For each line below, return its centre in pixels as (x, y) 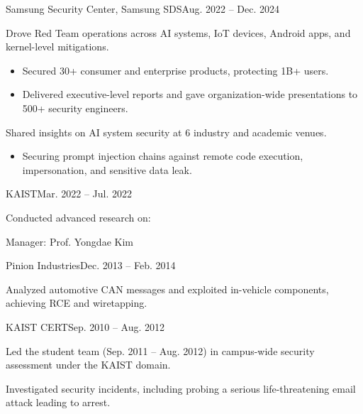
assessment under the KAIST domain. (88, 365)
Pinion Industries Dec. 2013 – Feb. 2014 (91, 265)
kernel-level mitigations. (57, 47)
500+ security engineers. (75, 108)
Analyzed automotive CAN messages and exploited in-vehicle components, (167, 289)
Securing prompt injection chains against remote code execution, (163, 156)
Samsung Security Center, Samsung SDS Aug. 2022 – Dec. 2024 (143, 9)
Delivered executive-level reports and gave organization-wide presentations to (190, 94)
